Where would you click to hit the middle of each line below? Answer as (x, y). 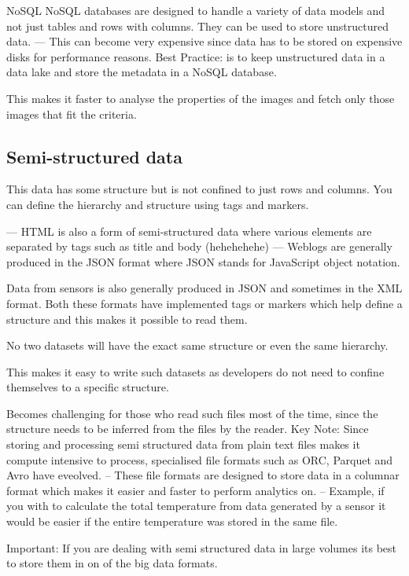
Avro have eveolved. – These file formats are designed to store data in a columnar (203, 475)
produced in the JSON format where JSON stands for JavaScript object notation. (203, 261)
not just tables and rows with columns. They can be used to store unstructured (198, 26)
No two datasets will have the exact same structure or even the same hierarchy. (197, 345)
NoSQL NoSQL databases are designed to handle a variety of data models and (196, 10)
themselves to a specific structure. (88, 387)
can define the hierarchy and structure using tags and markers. (158, 204)
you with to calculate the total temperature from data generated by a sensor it (196, 506)
